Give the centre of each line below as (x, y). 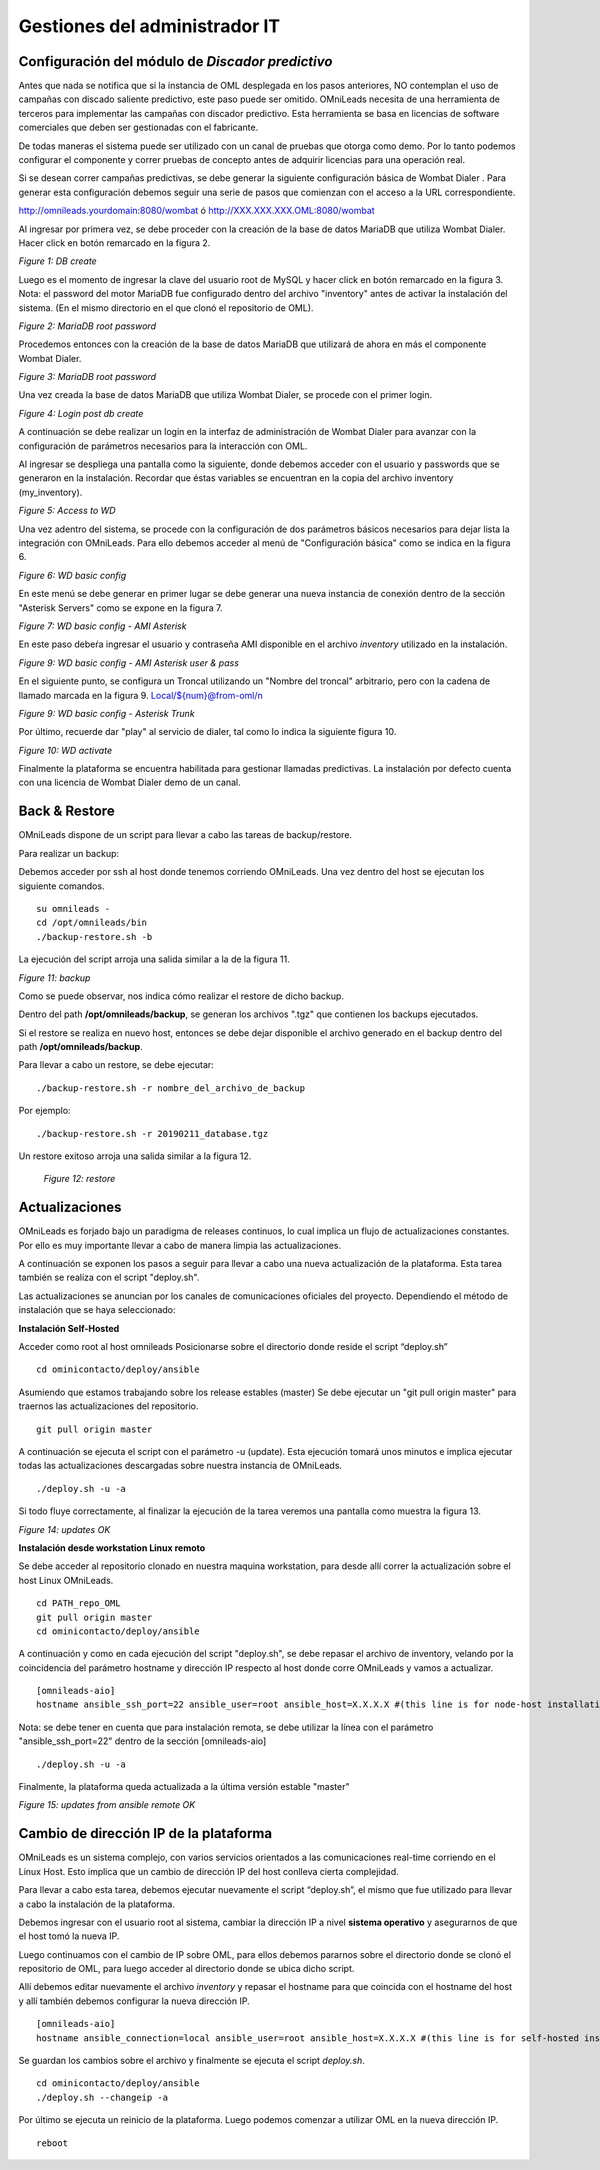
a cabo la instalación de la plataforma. (96, 1904)
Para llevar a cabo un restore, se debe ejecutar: (116, 1065)
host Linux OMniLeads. (66, 1580)
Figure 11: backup (54, 977)
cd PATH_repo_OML (78, 1603)
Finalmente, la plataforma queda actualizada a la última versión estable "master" (184, 1787)
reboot (52, 2143)
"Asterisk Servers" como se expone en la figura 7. (120, 607)
